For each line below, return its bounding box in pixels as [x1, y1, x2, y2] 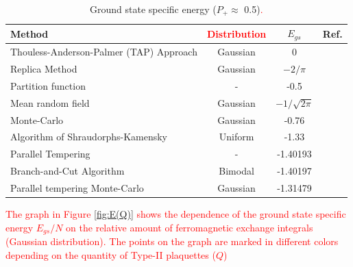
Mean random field [10, 95, 90, 110]
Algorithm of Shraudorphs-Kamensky [10, 129, 167, 144]
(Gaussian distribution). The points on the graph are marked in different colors [5, 234, 339, 249]
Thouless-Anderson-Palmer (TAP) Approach [10, 44, 197, 59]
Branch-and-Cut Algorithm [10, 164, 125, 178]
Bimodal [219, 164, 254, 178]
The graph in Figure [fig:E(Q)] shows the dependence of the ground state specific [5, 207, 346, 220]
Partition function [10, 78, 86, 92]
